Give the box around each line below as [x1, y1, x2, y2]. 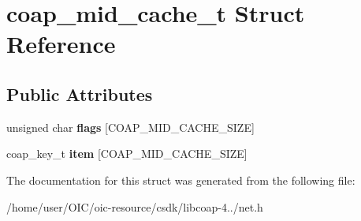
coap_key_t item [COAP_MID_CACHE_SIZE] [6, 145, 247, 162]
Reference [6, 28, 116, 60]
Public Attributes [6, 81, 153, 106]
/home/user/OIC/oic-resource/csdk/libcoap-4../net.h [6, 198, 263, 215]
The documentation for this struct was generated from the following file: [6, 171, 355, 188]
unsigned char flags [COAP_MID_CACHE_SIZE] [6, 118, 255, 135]
